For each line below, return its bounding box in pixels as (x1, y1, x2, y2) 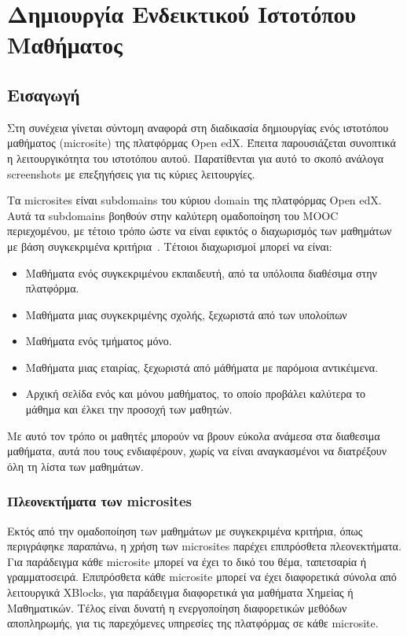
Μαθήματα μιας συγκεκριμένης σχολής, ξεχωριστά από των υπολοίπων (25, 306, 347, 322)
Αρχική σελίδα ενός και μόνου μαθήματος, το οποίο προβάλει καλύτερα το (25, 385, 366, 402)
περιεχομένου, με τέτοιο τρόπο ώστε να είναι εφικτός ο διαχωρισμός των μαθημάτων (7, 222, 392, 239)
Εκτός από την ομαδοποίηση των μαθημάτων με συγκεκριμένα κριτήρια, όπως (7, 522, 363, 539)
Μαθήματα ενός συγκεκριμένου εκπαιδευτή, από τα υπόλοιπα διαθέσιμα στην (25, 264, 377, 281)
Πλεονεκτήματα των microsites (7, 491, 192, 511)
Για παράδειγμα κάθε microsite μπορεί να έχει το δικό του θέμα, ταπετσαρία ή (7, 553, 367, 569)
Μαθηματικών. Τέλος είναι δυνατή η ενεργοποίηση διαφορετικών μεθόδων (7, 599, 347, 616)
